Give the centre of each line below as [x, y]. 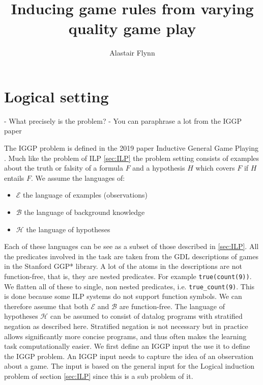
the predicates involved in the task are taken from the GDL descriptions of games [131, 256]
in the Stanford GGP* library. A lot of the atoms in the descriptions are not [123, 266]
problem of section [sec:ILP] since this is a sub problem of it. [99, 376]
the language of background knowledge [84, 212]
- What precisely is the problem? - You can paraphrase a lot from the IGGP [123, 120]
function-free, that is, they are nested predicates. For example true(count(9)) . [128, 276]
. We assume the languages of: [78, 177]
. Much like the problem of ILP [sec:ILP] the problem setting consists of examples [132, 158]
